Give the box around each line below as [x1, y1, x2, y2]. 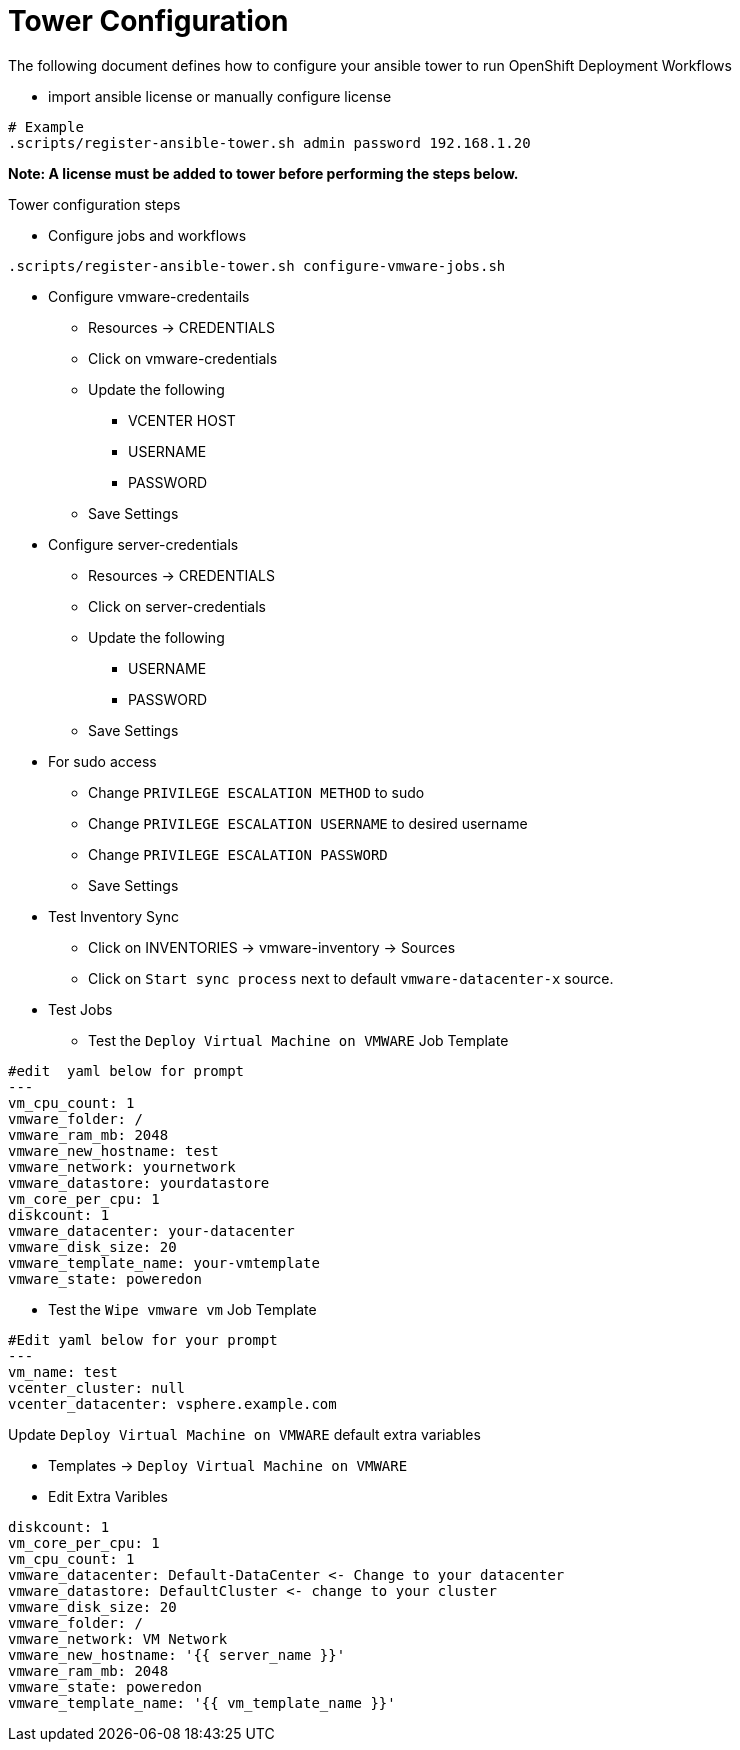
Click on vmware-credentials [88, 349, 278, 367]
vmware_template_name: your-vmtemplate [8, 1254, 320, 1271]
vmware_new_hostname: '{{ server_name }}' [8, 1646, 346, 1663]
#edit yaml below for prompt [8, 1062, 245, 1079]
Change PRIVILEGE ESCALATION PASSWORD [88, 845, 388, 863]
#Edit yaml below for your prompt [8, 1331, 278, 1348]
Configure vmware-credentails [48, 287, 250, 305]
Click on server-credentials [88, 597, 267, 615]
